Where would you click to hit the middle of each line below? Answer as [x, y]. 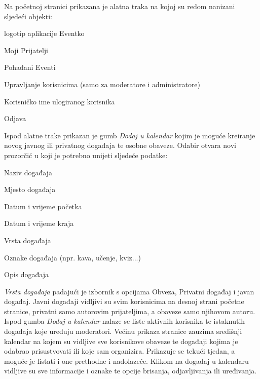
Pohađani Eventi [30, 67]
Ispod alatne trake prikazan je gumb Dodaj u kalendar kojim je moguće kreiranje [130, 135]
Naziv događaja [28, 172]
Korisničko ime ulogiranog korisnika [60, 101]
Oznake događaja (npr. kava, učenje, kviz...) [72, 257]
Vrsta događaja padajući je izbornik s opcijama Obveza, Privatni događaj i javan [129, 291]
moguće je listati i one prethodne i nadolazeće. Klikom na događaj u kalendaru [126, 361]
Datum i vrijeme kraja [39, 223]
